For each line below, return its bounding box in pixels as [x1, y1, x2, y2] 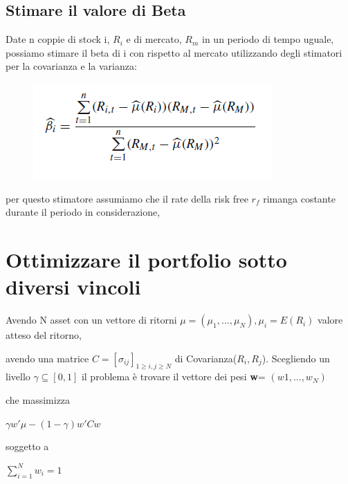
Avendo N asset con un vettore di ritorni [6, 313, 177, 327]
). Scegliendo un [262, 351, 330, 365]
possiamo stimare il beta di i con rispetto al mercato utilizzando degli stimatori [6, 45, 342, 59]
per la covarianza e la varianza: [6, 59, 137, 73]
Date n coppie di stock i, [6, 32, 110, 46]
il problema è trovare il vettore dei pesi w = [81, 369, 266, 384]
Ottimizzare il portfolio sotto [6, 245, 287, 273]
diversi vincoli [6, 272, 141, 301]
